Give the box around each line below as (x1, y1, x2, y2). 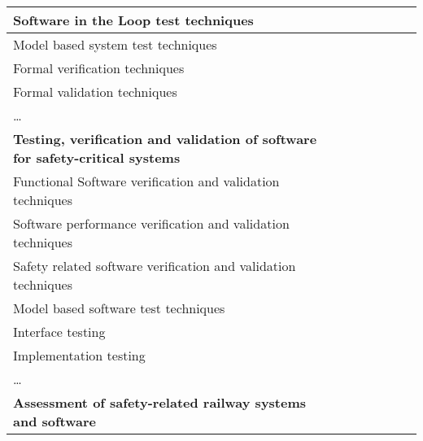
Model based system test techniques (13, 35, 217, 54)
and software (13, 412, 96, 430)
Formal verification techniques (13, 59, 185, 77)
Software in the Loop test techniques (13, 11, 254, 29)
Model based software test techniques (13, 299, 225, 317)
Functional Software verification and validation (13, 172, 280, 190)
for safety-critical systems (13, 148, 181, 167)
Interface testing (13, 322, 106, 341)
